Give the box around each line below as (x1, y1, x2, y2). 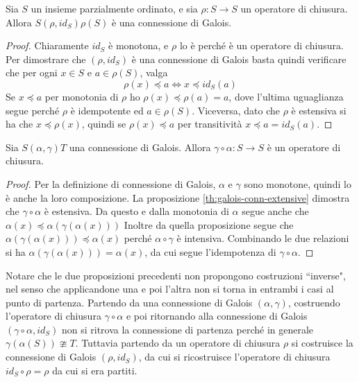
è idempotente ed (70, 103, 144, 117)
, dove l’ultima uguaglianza (228, 89, 344, 103)
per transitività (177, 116, 242, 131)
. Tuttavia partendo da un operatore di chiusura (75, 336, 281, 350)
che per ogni (6, 65, 58, 80)
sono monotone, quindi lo (244, 176, 351, 191)
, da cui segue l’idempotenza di (144, 244, 276, 259)
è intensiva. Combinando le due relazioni (176, 231, 349, 245)
